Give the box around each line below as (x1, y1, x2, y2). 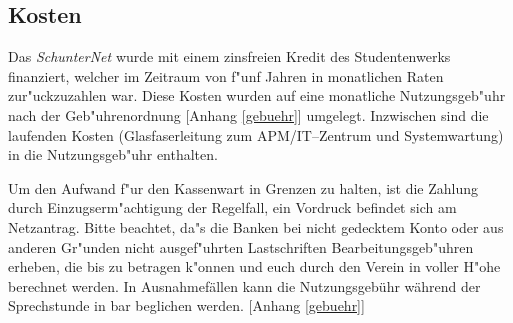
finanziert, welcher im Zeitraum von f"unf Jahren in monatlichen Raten (8, 65, 444, 86)
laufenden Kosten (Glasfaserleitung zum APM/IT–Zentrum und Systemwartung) (8, 124, 504, 145)
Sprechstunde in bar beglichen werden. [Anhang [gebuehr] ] (8, 295, 365, 316)
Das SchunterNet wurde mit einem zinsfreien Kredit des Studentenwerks (8, 46, 451, 67)
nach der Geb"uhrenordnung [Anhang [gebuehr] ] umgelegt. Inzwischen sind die (8, 104, 489, 125)
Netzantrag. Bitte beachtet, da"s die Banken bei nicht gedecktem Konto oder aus (8, 216, 504, 237)
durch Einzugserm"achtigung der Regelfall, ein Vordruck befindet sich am (8, 197, 457, 218)
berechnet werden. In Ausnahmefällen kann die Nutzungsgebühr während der (8, 275, 481, 296)
